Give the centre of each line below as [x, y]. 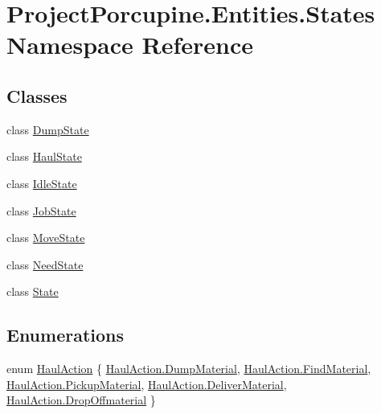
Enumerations [66, 335]
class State [33, 291]
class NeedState [45, 264]
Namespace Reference [130, 45]
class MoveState [46, 238]
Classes [37, 95]
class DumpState [48, 129]
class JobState [41, 210]
